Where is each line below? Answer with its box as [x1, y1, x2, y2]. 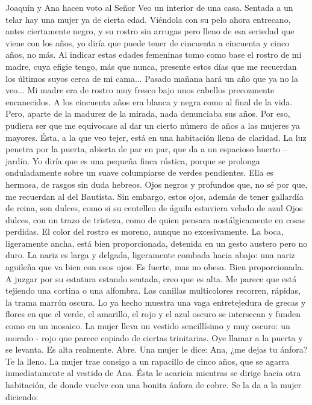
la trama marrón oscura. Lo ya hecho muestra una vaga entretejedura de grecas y [5, 295, 306, 308]
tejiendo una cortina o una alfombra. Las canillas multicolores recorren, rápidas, [5, 284, 301, 297]
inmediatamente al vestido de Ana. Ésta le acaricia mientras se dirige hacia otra [5, 366, 301, 379]
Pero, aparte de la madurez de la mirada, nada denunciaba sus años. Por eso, [5, 107, 290, 120]
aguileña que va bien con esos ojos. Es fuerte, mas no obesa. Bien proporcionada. [5, 261, 304, 273]
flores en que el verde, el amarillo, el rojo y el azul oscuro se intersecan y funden [5, 308, 301, 320]
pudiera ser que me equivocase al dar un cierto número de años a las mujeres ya [5, 119, 301, 131]
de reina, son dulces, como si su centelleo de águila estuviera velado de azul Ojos [5, 202, 303, 214]
